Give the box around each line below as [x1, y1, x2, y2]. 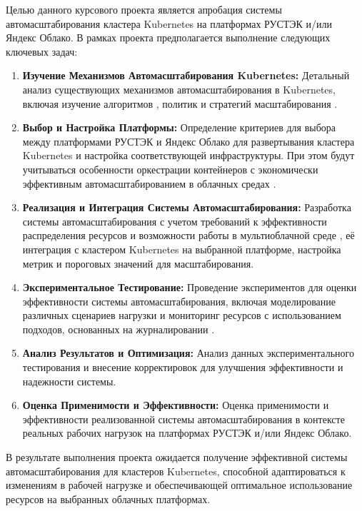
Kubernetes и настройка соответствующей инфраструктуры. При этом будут [22, 148, 355, 163]
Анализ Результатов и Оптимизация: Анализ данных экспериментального [22, 345, 354, 360]
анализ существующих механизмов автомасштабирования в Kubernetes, [22, 81, 336, 96]
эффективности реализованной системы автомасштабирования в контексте [22, 411, 345, 426]
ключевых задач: [6, 44, 78, 59]
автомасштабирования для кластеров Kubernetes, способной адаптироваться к [6, 463, 346, 478]
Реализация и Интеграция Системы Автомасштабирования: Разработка [22, 200, 351, 215]
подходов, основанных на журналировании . [22, 321, 215, 336]
